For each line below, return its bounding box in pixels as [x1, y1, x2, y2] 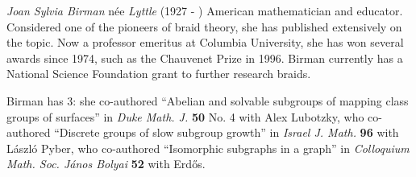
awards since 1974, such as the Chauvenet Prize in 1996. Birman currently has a [6, 49, 403, 66]
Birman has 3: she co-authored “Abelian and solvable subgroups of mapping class [6, 92, 409, 109]
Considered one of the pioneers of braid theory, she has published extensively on [6, 18, 402, 35]
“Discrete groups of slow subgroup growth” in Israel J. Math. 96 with [54, 124, 399, 141]
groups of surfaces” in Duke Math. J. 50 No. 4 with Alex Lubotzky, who [6, 108, 364, 125]
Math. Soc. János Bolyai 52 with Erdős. [6, 155, 206, 172]
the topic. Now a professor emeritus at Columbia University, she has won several [6, 34, 404, 51]
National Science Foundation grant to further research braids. [6, 65, 311, 82]
